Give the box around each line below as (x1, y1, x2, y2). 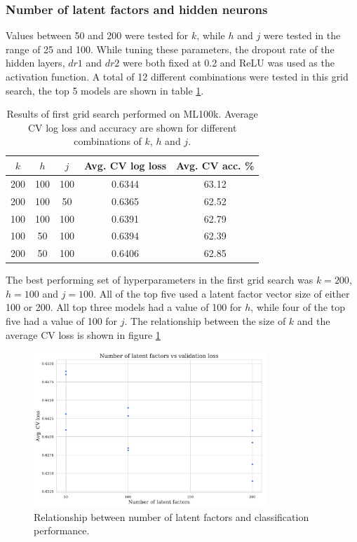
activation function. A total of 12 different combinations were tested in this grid (6, 69, 349, 83)
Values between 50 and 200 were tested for (6, 28, 189, 43)
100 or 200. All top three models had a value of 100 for (6, 300, 242, 314)
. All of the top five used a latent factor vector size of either (93, 286, 350, 300)
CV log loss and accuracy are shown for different (27, 120, 237, 134)
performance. (34, 523, 90, 538)
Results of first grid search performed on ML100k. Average (6, 106, 258, 121)
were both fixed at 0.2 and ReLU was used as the (122, 55, 335, 70)
